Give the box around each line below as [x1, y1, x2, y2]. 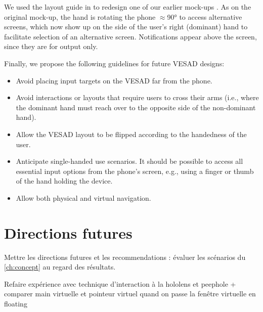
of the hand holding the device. [16, 175, 113, 186]
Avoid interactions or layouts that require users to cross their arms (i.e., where [16, 92, 259, 103]
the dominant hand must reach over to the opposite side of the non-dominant [16, 102, 256, 112]
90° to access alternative [167, 11, 242, 22]
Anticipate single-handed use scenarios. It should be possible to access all [16, 156, 243, 166]
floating [4, 298, 27, 308]
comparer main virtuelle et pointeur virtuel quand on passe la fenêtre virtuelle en [4, 288, 256, 299]
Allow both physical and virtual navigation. [16, 192, 151, 203]
